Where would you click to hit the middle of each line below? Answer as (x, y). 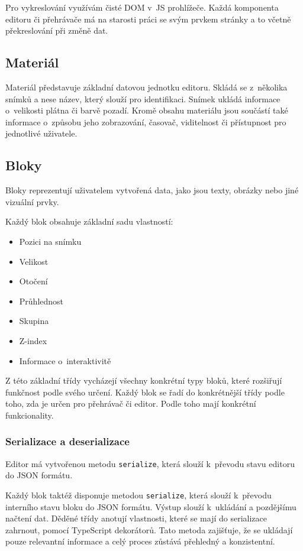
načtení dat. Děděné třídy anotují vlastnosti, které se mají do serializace (136, 518)
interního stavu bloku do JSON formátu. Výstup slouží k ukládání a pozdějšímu (151, 506)
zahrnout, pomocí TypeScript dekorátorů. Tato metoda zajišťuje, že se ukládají (149, 529)
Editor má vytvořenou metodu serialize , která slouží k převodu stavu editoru (150, 463)
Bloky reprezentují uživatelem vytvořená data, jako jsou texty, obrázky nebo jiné (152, 190)
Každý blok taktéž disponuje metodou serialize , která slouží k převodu (138, 495)
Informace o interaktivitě (65, 360)
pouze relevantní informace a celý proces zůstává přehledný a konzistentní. (140, 541)
